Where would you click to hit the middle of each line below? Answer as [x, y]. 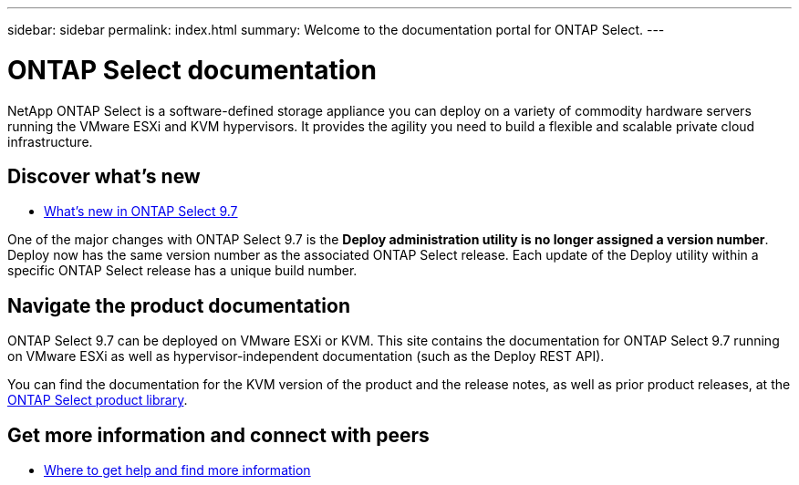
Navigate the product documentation [179, 305]
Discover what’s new [104, 176]
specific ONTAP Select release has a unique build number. [182, 271]
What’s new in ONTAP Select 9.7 [141, 212]
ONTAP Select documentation [192, 70]
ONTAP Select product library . [98, 400]
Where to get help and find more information [177, 470]
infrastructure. [50, 141]
